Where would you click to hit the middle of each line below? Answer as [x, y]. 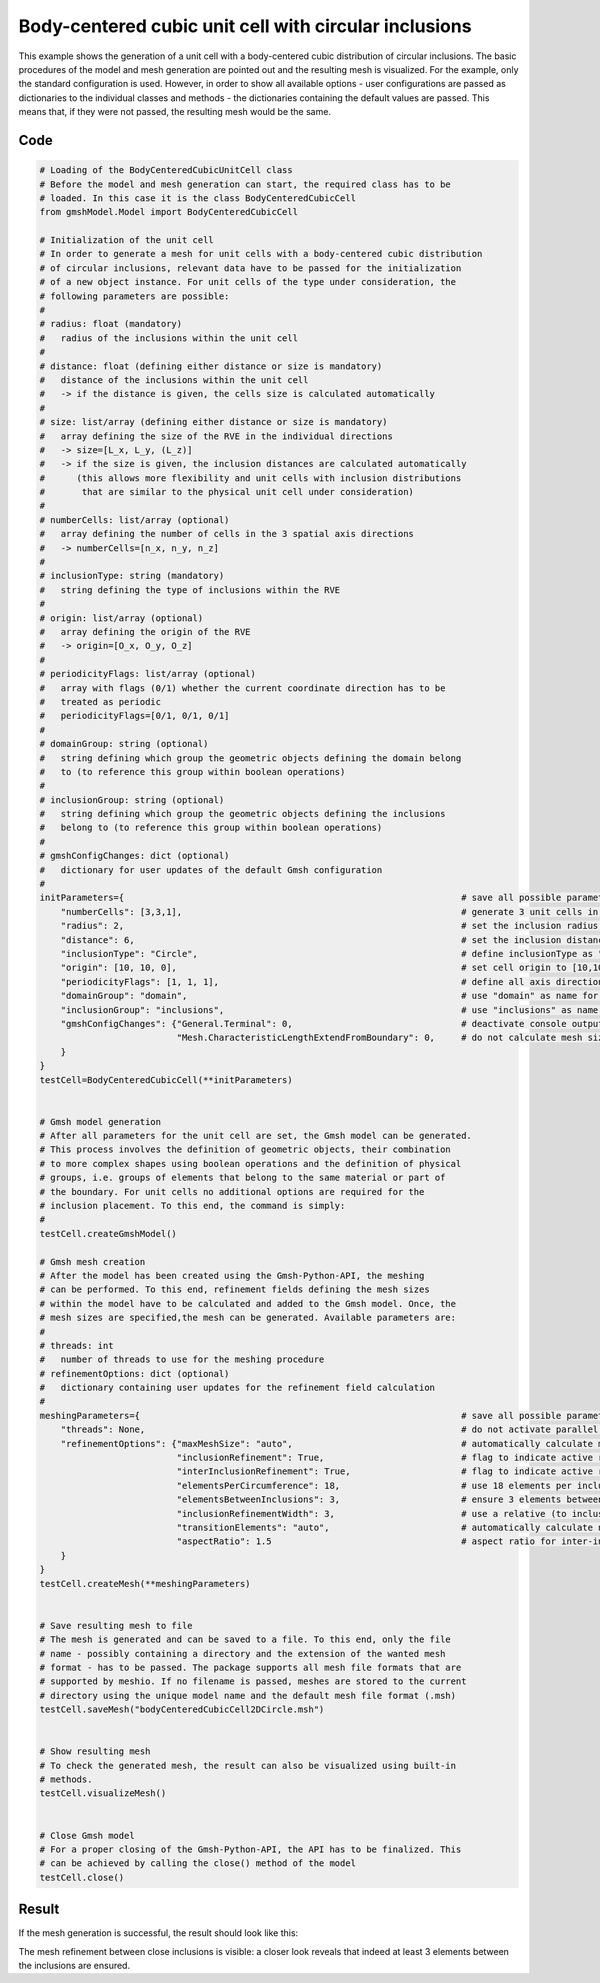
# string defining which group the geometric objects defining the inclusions [242, 814]
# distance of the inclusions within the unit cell [174, 379]
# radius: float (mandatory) [111, 324]
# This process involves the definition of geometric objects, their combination [245, 1149]
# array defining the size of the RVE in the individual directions [216, 436]
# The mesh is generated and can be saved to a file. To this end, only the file [245, 1639]
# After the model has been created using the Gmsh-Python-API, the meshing [232, 1275]
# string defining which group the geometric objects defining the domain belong [250, 758]
